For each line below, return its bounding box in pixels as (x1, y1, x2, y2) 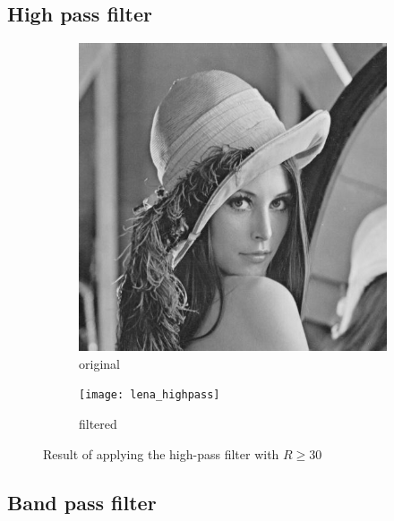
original (79, 354, 120, 372)
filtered (79, 414, 117, 433)
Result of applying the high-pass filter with (43, 444, 279, 463)
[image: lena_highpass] (79, 389, 220, 402)
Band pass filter (7, 488, 157, 516)
